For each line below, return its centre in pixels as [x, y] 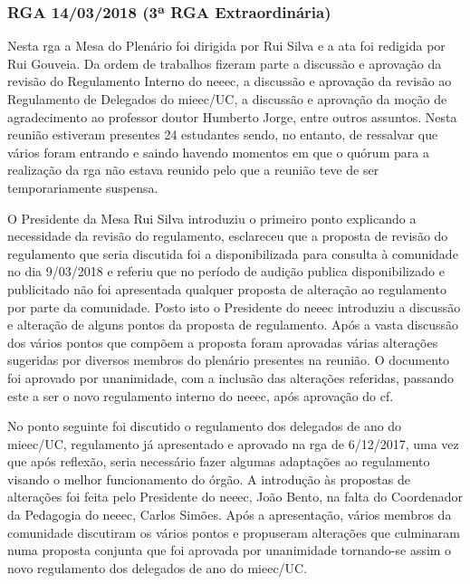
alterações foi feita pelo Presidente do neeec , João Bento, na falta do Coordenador [235, 497]
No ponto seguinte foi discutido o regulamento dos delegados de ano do [205, 426]
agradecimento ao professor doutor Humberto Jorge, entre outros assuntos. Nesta [232, 116]
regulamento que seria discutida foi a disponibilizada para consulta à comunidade [233, 253]
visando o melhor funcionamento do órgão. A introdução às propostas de [209, 479]
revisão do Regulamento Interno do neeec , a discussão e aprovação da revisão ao [230, 81]
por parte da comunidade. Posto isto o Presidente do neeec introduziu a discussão [234, 306]
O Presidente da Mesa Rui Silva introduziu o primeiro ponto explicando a [212, 218]
